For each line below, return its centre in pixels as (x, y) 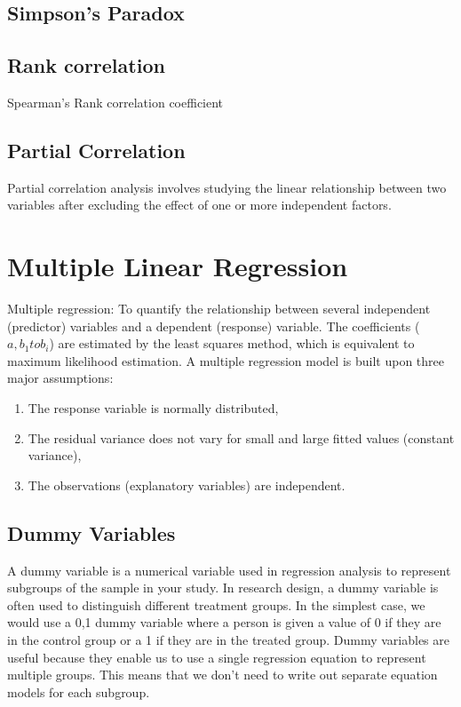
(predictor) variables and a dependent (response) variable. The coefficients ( (214, 326)
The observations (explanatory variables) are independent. (187, 485)
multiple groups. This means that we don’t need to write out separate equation (223, 675)
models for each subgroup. (79, 691)
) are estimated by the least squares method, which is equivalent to (232, 343)
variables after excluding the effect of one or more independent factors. (199, 205)
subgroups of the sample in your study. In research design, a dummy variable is (223, 588)
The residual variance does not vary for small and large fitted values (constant (241, 437)
